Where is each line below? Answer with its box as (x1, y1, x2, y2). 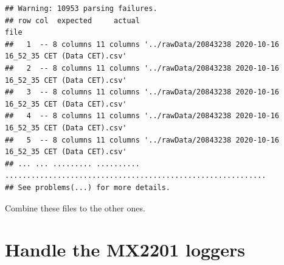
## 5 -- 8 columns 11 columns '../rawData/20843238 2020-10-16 (5, 135, 280, 144)
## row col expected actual (5, 16, 140, 25)
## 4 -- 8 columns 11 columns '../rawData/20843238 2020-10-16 (5, 111, 280, 121)
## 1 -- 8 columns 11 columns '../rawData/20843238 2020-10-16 (5, 40, 280, 49)
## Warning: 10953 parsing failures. (5, 4, 158, 13)
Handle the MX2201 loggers (5, 237, 245, 262)
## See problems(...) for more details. (5, 183, 171, 192)
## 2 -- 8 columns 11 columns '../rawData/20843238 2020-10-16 (5, 63, 280, 72)
